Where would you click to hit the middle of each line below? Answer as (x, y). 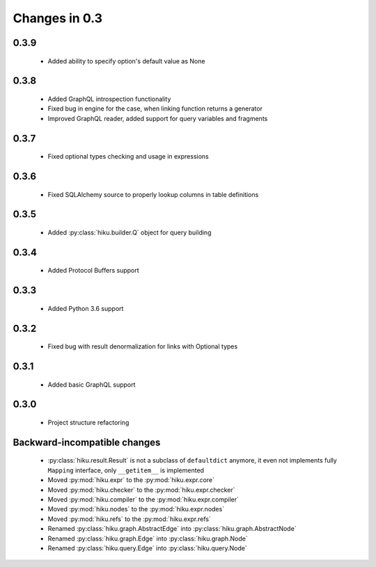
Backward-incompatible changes (87, 442)
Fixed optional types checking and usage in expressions (128, 157)
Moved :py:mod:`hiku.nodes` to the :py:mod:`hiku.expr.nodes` (136, 509)
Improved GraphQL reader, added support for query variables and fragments (158, 118)
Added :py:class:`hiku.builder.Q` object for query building (130, 232)
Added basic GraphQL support (92, 384)
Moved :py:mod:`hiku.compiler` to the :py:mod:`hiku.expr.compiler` (143, 499)
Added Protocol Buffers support (93, 271)
